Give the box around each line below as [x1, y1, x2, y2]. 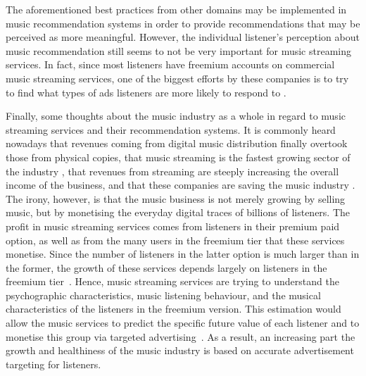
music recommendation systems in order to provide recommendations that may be [6, 15, 360, 30]
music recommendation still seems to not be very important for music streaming [6, 43, 351, 58]
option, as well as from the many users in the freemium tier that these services [6, 232, 345, 247]
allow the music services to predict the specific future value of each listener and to [6, 315, 360, 330]
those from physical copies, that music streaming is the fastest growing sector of [6, 149, 351, 164]
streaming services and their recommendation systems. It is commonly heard [6, 122, 336, 137]
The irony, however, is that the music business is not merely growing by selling [6, 191, 346, 206]
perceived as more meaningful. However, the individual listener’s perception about [6, 30, 360, 44]
